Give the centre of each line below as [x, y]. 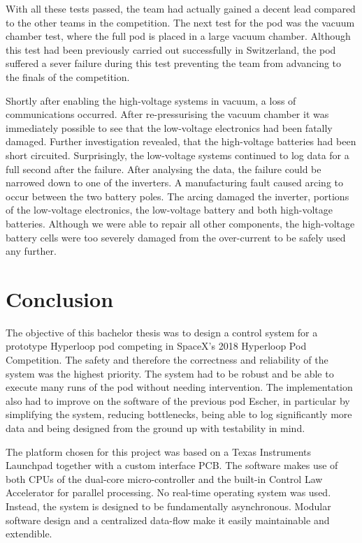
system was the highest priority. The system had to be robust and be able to [170, 373]
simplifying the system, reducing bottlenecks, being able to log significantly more [179, 414]
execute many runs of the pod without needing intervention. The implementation [179, 387]
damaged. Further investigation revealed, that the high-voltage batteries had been [181, 141]
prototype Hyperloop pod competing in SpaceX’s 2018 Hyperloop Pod [156, 346]
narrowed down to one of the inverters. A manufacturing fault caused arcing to [175, 183]
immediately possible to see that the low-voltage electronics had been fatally [169, 127]
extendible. [29, 534]
